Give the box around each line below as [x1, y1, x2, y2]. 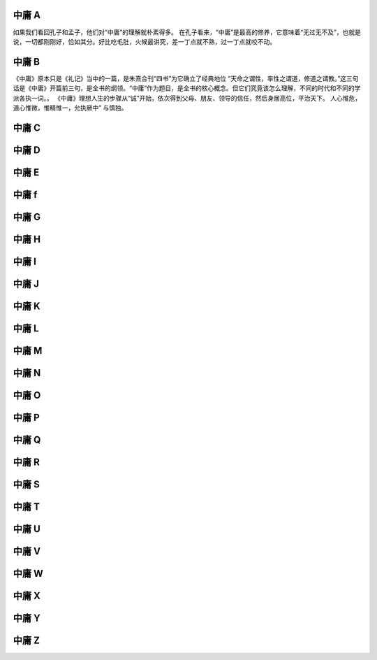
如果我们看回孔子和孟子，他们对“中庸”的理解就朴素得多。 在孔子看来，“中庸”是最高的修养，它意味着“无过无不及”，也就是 [13, 28, 361, 36]
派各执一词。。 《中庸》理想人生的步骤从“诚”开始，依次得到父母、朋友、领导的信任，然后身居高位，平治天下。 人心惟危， [13, 94, 362, 102]
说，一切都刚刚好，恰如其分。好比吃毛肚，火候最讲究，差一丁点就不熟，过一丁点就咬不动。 [13, 37, 276, 45]
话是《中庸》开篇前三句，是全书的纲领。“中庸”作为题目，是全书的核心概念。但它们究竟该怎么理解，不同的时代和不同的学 [13, 84, 361, 92]
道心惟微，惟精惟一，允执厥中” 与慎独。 [13, 103, 128, 112]
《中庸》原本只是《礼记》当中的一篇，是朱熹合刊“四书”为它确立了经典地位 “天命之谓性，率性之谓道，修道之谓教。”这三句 [13, 74, 359, 82]
